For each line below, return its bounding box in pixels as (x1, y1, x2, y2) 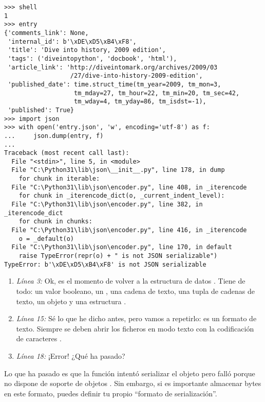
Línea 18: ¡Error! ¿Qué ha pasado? (16, 350, 125, 361)
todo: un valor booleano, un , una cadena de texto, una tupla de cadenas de (16, 285, 255, 296)
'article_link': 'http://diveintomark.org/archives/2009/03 (8, 63, 218, 71)
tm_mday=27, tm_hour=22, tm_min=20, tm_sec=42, (74, 89, 240, 97)
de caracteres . (16, 333, 62, 344)
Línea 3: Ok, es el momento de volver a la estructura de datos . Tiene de (16, 275, 245, 286)
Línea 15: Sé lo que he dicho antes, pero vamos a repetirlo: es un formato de (16, 313, 257, 324)
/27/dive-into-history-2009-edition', (70, 72, 203, 80)
